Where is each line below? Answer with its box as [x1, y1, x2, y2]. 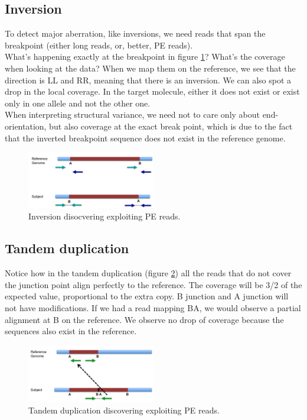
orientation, [5, 119, 47, 132]
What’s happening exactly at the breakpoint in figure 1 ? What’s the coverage [5, 50, 285, 63]
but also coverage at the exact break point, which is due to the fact [49, 119, 293, 132]
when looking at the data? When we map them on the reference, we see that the [5, 62, 296, 74]
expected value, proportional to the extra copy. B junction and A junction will [5, 290, 289, 302]
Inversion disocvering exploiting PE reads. [28, 210, 181, 222]
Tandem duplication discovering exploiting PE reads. [28, 403, 220, 416]
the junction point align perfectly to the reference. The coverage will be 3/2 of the [5, 278, 302, 290]
